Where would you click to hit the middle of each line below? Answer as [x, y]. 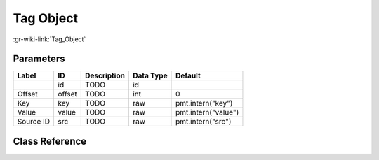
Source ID [34, 122]
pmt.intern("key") [204, 103]
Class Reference [50, 141]
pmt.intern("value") [207, 112]
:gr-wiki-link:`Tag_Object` [49, 39]
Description [105, 75]
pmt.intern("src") [204, 122]
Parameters [39, 59]
